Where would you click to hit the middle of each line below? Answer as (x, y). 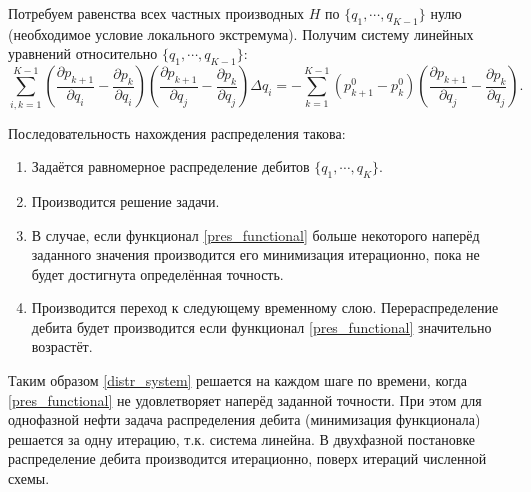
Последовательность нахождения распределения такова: (177, 132)
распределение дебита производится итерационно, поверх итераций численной (247, 458)
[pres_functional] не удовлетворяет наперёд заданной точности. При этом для (245, 399)
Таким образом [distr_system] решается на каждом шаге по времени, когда (237, 380)
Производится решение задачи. (125, 200)
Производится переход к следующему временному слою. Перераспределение (265, 307)
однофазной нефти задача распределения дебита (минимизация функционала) (244, 419)
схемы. (29, 478)
